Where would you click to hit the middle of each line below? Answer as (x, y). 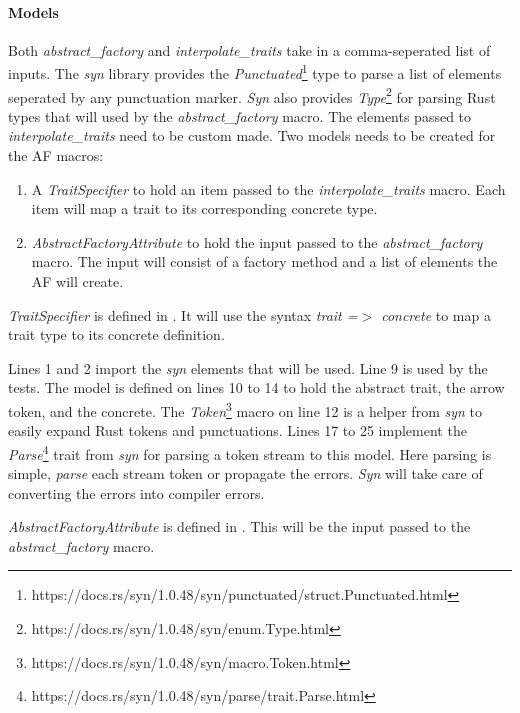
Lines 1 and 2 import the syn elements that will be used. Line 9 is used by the (248, 367)
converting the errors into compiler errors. (136, 492)
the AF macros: (56, 155)
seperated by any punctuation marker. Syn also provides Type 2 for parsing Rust (252, 95)
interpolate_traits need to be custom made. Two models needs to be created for (252, 135)
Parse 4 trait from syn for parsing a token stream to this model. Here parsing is (250, 452)
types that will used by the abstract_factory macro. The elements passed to (240, 115)
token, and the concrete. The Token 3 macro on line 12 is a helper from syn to (245, 409)
